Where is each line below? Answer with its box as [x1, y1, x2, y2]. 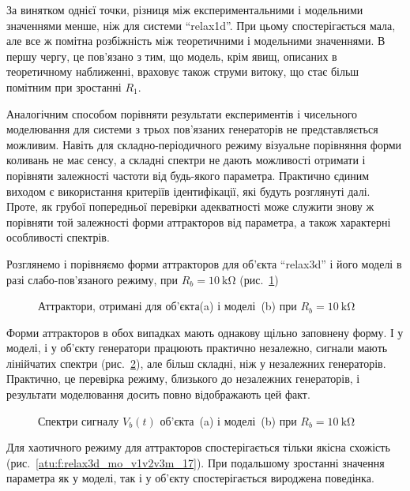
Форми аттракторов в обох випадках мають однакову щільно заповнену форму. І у [6, 324, 404, 340]
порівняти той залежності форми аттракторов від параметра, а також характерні [6, 213, 391, 230]
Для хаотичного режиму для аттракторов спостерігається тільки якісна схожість [6, 439, 390, 455]
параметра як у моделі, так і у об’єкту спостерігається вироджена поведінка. [6, 470, 374, 486]
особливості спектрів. [6, 229, 110, 245]
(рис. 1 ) [239, 271, 279, 287]
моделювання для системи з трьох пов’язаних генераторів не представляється [6, 121, 378, 137]
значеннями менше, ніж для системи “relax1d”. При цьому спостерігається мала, [6, 17, 396, 33]
